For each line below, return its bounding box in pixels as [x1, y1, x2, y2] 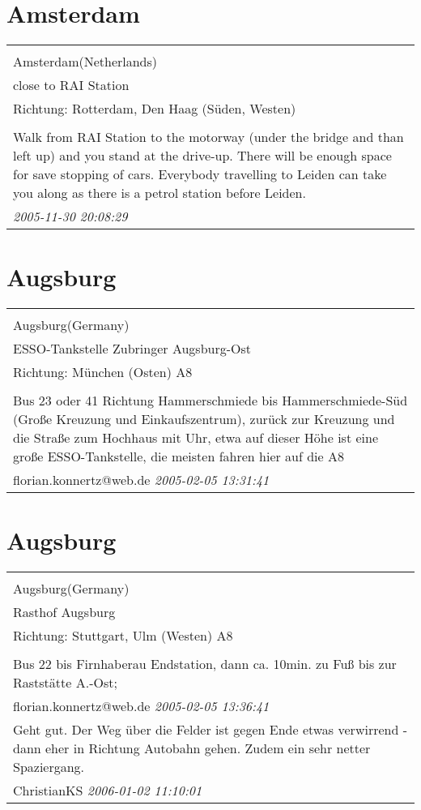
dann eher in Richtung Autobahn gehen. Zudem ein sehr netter [13, 739, 371, 758]
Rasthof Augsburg [13, 602, 116, 622]
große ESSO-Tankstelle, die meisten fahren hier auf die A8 [13, 447, 344, 466]
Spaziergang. [13, 757, 85, 777]
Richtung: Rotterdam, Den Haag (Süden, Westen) [13, 99, 296, 118]
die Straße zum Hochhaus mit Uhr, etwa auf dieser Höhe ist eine [13, 428, 379, 448]
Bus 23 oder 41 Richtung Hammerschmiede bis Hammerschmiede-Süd [13, 391, 408, 410]
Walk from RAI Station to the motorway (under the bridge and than [13, 127, 404, 147]
